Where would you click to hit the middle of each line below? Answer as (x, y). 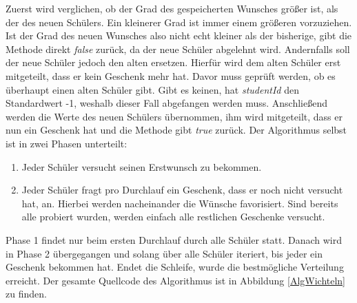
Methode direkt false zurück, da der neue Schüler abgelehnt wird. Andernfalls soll (178, 49)
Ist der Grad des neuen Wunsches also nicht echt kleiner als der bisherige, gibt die (179, 35)
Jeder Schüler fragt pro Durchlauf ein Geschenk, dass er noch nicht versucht (182, 190)
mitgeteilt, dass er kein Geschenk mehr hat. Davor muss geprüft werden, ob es (171, 75)
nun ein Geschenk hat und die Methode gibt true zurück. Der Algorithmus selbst (176, 130)
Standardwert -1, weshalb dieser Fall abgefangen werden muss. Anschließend (167, 103)
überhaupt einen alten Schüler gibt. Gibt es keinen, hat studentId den (152, 89)
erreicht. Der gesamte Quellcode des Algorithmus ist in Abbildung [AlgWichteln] (175, 280)
